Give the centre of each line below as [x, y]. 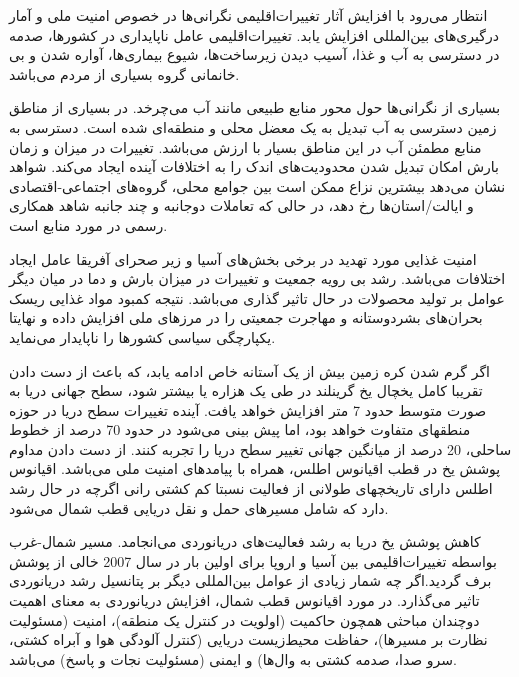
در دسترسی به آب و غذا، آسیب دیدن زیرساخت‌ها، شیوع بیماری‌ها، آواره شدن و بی [254, 54]
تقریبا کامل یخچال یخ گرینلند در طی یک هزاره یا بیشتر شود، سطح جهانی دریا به [246, 390]
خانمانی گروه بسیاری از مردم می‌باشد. [124, 73]
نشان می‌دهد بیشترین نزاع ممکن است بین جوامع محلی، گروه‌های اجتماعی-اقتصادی [257, 185]
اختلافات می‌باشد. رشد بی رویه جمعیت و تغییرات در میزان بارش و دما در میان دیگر [257, 278]
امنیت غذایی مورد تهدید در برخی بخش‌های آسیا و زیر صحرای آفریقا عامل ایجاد [243, 258]
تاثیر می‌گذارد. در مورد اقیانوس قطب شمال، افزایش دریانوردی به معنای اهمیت [244, 600]
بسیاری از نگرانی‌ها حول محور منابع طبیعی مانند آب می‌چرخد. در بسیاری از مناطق [255, 107]
